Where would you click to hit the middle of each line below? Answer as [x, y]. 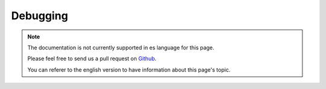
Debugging [40, 16]
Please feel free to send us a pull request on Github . [92, 59]
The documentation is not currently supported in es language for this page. [121, 48]
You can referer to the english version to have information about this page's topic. [129, 70]
